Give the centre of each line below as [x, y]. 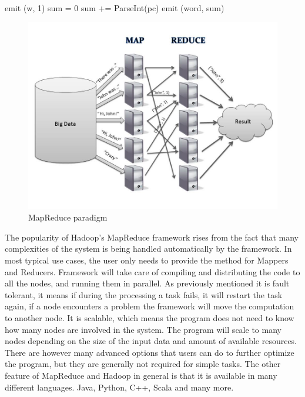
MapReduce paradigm [68, 217]
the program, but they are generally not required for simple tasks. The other [143, 364]
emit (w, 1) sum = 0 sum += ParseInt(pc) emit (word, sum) [115, 8]
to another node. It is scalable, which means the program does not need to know [150, 317]
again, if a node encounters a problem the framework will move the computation [150, 306]
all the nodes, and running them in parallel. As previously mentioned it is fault [147, 283]
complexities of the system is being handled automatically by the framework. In [148, 248]
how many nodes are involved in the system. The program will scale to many [143, 329]
